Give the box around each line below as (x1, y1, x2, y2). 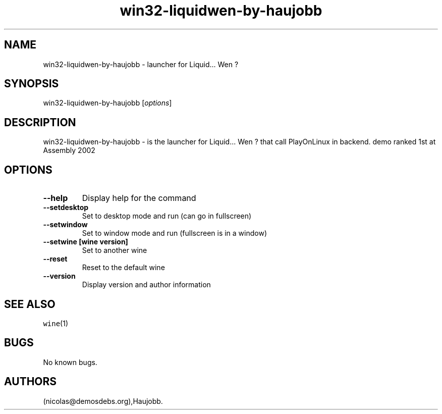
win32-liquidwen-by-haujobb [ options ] (43, 98, 172, 108)
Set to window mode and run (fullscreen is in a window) (82, 229, 267, 238)
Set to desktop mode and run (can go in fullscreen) (82, 212, 252, 221)
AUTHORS (4, 375, 57, 388)
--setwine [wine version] (43, 237, 128, 246)
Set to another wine (82, 246, 147, 255)
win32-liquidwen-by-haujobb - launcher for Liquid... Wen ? (43, 60, 239, 69)
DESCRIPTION (4, 116, 76, 129)
